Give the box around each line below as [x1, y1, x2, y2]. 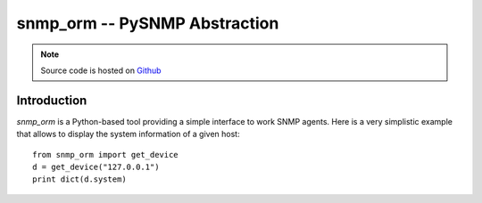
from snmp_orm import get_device [32, 150, 179, 159]
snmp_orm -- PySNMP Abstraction [16, 13, 279, 33]
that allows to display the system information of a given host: [16, 129, 240, 140]
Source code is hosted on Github [40, 65, 162, 76]
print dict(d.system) [32, 175, 127, 184]
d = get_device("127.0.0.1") [32, 162, 160, 173]
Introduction [16, 93, 87, 108]
